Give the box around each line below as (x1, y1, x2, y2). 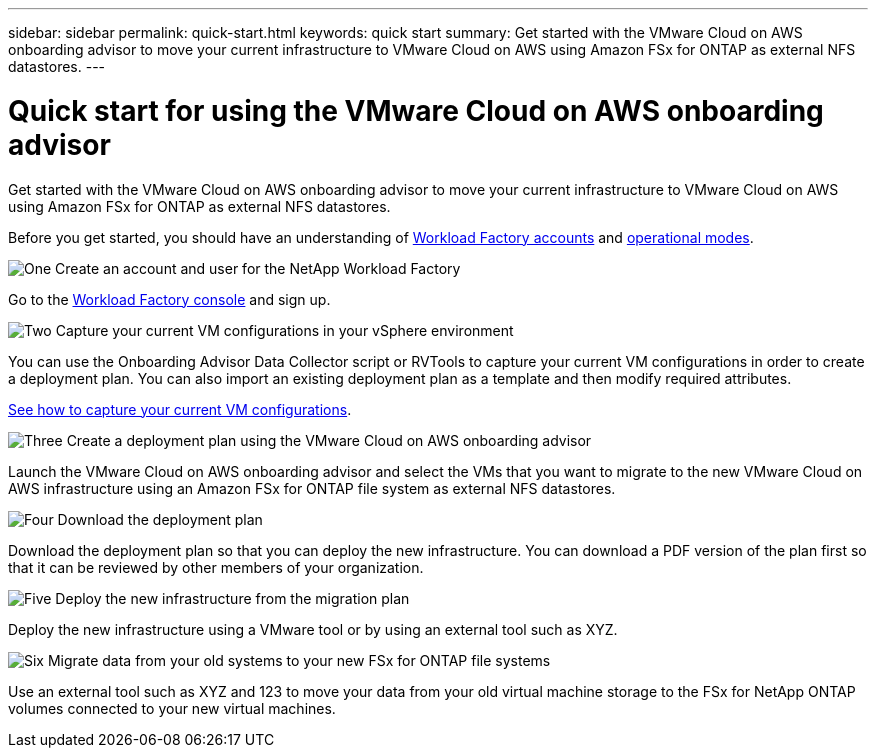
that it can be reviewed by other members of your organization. (8, 558, 424, 576)
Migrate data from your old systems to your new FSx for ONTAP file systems (47, 651, 551, 669)
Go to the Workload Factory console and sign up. (8, 290, 331, 308)
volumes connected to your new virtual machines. (8, 699, 336, 717)
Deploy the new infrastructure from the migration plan (55, 589, 410, 607)
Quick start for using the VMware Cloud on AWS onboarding (8, 93, 824, 128)
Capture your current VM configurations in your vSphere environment (55, 321, 514, 339)
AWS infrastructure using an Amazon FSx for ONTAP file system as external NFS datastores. (8, 479, 616, 497)
